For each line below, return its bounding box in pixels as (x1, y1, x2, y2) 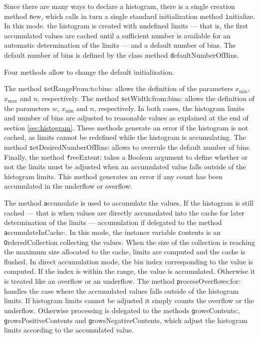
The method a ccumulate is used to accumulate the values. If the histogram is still (4, 198, 254, 208)
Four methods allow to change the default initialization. (4, 66, 175, 77)
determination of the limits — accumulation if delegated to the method (4, 217, 222, 227)
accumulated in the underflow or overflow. (4, 181, 132, 191)
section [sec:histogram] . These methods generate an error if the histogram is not (4, 122, 249, 132)
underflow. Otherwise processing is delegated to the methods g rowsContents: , (4, 305, 240, 315)
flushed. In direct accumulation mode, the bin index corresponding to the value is (4, 256, 253, 266)
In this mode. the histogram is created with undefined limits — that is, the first (4, 20, 249, 31)
